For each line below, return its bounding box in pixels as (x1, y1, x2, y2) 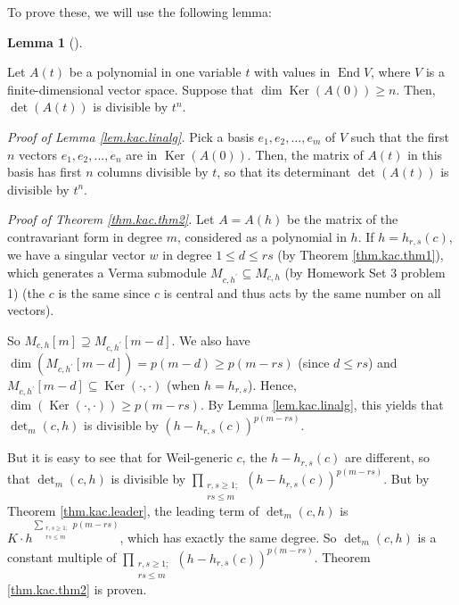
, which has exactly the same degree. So (119, 527, 337, 546)
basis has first (7, 162, 82, 181)
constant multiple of (7, 548, 117, 567)
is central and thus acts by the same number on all (163, 283, 441, 302)
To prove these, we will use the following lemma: (7, 3, 272, 21)
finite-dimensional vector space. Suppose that (7, 79, 254, 98)
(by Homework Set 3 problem (284, 262, 446, 281)
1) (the (7, 283, 45, 302)
